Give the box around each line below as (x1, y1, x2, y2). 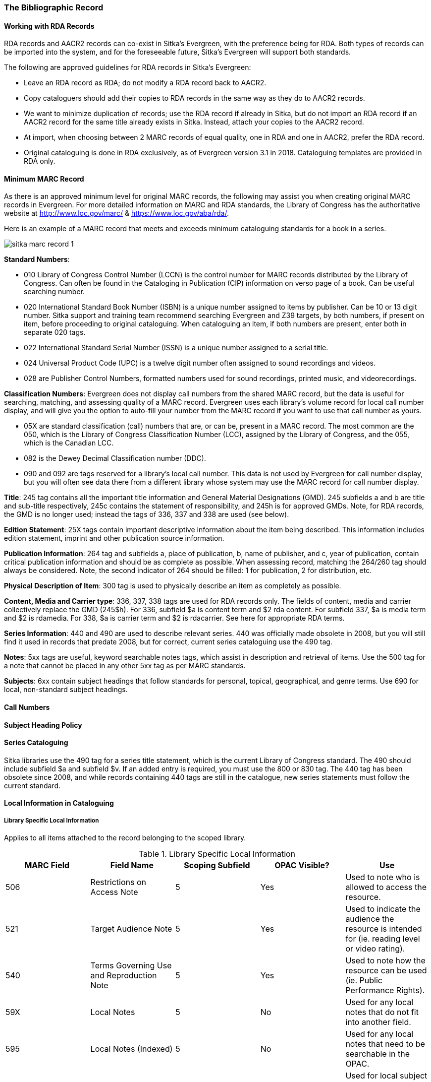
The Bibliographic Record (4, 2, 104, 12)
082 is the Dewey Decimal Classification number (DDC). (24, 454, 206, 463)
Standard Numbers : (4, 255, 70, 264)
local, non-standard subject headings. (4, 685, 128, 694)
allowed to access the (345, 882, 427, 892)
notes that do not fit (345, 1007, 419, 1018)
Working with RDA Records (4, 21, 95, 30)
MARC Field (24, 860, 70, 871)
